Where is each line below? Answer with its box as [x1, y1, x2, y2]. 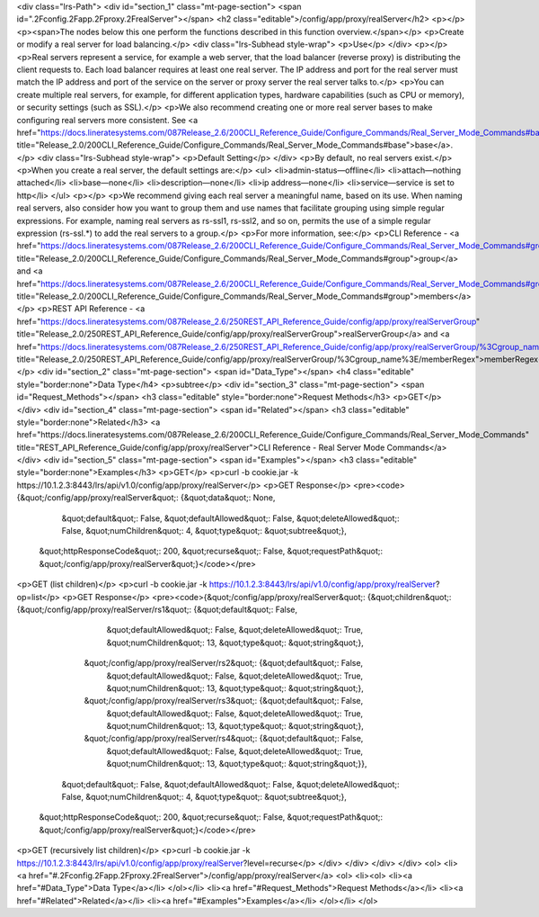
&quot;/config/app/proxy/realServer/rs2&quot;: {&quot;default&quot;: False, [84, 658, 364, 669]
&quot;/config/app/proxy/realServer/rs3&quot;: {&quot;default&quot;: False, [84, 696, 364, 706]
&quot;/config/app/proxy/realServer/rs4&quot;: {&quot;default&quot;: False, [84, 733, 364, 744]
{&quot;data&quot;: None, [180, 492, 276, 503]
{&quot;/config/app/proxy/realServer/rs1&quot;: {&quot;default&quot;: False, [16, 604, 298, 615]
